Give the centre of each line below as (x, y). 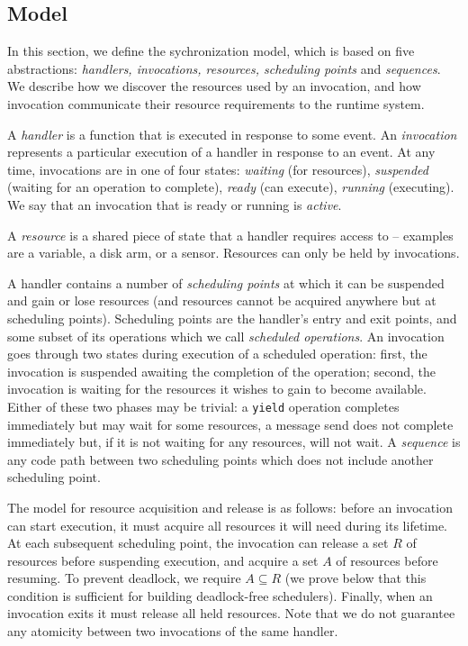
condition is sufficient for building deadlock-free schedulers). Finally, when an (220, 595)
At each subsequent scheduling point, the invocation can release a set (198, 543)
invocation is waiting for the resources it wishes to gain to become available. (217, 389)
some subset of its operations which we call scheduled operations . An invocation (226, 336)
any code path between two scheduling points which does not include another (220, 459)
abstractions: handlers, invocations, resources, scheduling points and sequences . (224, 68)
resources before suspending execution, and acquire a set (163, 560)
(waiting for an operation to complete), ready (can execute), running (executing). (231, 187)
